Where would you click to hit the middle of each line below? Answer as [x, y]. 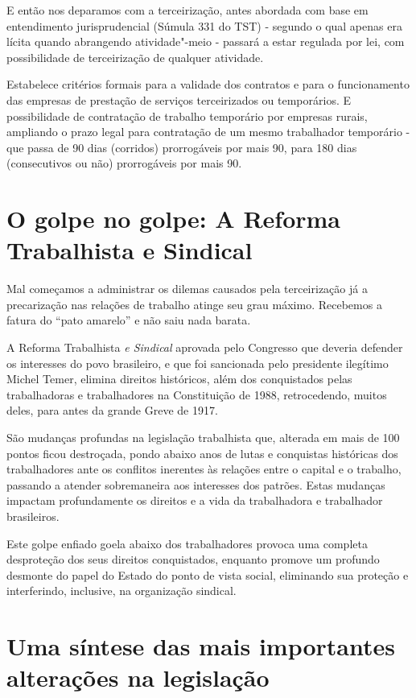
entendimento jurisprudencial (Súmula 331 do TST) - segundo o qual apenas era [204, 25]
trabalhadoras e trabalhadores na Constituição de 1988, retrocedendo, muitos [197, 394]
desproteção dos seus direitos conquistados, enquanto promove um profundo [193, 559]
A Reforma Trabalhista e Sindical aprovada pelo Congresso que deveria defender [205, 347]
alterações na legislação [138, 677]
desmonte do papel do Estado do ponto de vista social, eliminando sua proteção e [208, 574]
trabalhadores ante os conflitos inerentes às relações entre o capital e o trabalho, [204, 469]
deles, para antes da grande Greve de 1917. [112, 410]
